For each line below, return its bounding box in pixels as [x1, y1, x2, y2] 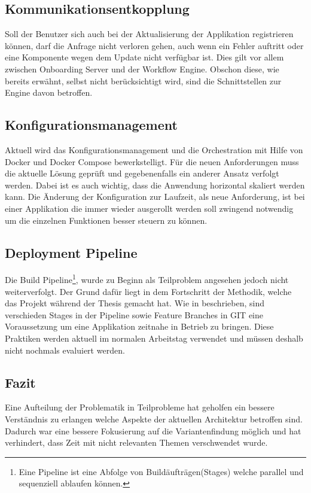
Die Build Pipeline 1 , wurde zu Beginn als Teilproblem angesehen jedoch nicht [5, 272, 289, 285]
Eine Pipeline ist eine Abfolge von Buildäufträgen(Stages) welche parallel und [19, 465, 304, 477]
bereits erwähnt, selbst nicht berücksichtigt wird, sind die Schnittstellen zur [5, 74, 282, 87]
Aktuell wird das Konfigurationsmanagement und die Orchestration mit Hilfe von [5, 143, 303, 156]
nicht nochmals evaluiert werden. [5, 343, 125, 356]
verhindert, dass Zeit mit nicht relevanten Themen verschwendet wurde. [5, 436, 268, 449]
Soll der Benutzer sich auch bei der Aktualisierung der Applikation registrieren [5, 28, 294, 40]
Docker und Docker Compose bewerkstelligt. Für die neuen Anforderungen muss [5, 155, 299, 168]
